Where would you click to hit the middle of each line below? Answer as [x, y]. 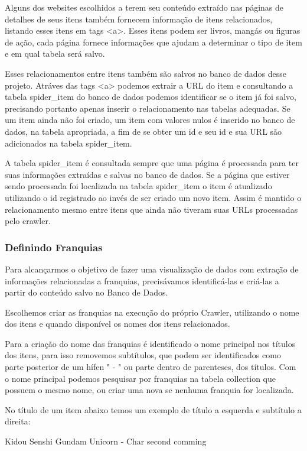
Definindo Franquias [54, 247]
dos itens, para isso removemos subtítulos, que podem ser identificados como [143, 355]
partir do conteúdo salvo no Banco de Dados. [86, 292]
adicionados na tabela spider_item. [68, 143]
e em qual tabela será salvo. [55, 53]
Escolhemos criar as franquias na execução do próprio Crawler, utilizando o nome [152, 312]
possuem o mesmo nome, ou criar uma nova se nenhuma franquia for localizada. [149, 390]
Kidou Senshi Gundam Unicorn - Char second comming [106, 441]
